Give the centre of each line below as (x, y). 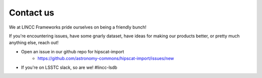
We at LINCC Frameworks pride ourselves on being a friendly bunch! (78, 27)
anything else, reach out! (34, 43)
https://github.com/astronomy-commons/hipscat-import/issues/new (106, 59)
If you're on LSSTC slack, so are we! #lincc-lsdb (69, 67)
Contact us (32, 13)
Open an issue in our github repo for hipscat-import (73, 51)
